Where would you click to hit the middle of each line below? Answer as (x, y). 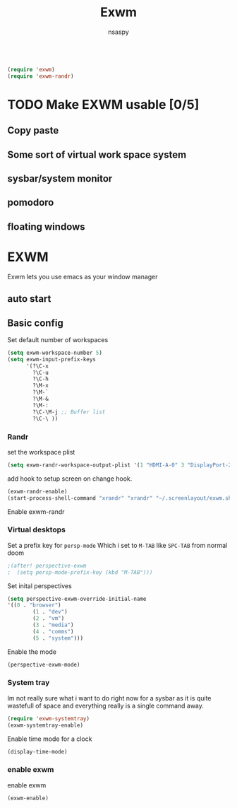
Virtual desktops (36, 529)
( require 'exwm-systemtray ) (49, 718)
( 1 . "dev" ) (50, 612)
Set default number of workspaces (58, 339)
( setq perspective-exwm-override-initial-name (77, 599)
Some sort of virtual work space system (97, 154)
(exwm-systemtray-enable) (45, 725)
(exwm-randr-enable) (38, 491)
